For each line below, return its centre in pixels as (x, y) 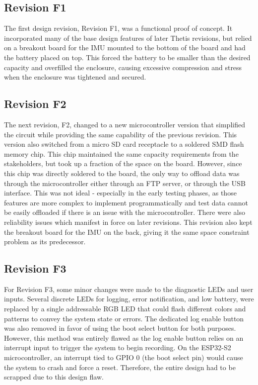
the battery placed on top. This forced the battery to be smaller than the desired (127, 57)
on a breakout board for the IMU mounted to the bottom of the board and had (125, 48)
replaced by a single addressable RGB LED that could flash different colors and (125, 309)
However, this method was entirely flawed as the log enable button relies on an (124, 337)
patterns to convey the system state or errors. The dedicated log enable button (124, 318)
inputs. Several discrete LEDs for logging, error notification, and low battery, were (129, 299)
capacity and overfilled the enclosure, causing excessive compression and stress (123, 67)
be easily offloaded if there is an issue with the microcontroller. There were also (125, 212)
